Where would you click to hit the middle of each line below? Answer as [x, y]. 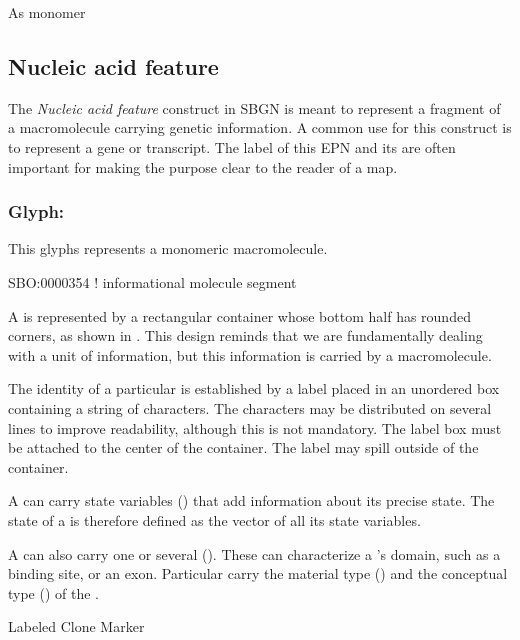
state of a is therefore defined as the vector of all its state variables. [214, 519]
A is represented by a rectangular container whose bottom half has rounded [239, 315]
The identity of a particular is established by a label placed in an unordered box [254, 388]
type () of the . [53, 592]
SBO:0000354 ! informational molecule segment [152, 281]
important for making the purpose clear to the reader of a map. [203, 166]
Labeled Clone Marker [76, 626]
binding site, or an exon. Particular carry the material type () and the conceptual [258, 573]
